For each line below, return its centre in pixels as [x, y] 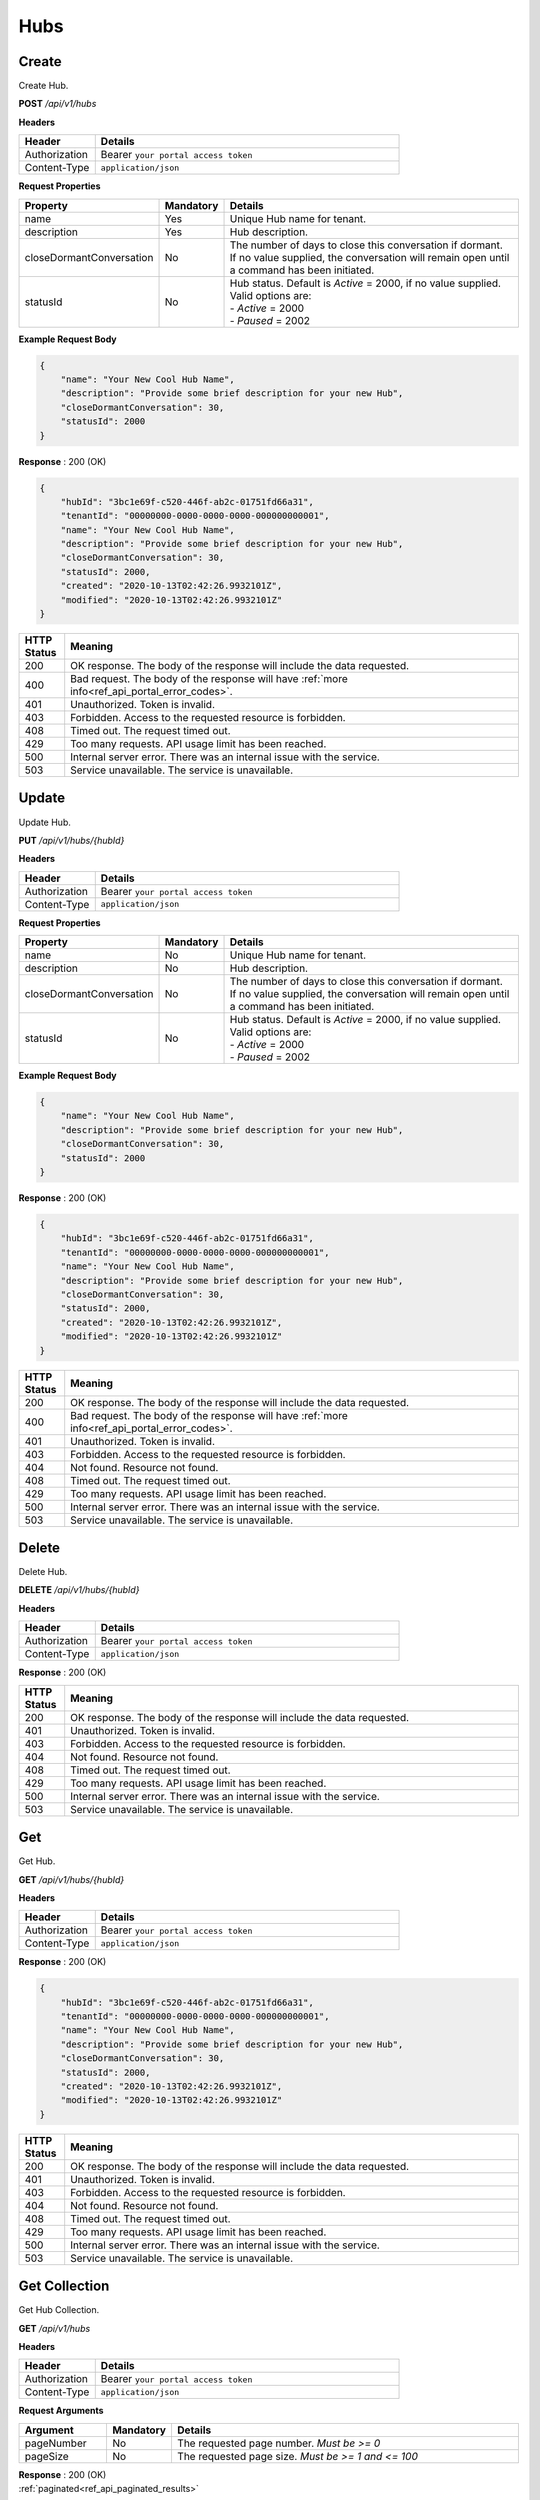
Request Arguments [61, 2411]
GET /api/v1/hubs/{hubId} [71, 1879]
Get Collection [64, 2286]
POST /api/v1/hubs [57, 104]
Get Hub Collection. [59, 2310]
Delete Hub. [43, 1572]
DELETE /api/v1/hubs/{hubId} [79, 1590]
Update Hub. [45, 822]
